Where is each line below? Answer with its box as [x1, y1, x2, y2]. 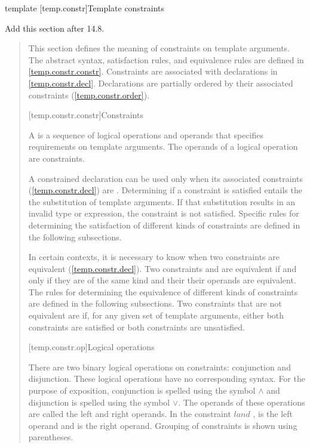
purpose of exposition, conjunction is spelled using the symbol [28, 384, 256, 397]
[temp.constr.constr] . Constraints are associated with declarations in [28, 65, 278, 78]
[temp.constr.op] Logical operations [28, 341, 155, 353]
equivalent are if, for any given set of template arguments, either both [28, 309, 284, 322]
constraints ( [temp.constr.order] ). [28, 88, 150, 101]
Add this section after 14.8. [5, 21, 105, 34]
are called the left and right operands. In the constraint [28, 407, 231, 420]
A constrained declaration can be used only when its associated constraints [28, 172, 303, 184]
